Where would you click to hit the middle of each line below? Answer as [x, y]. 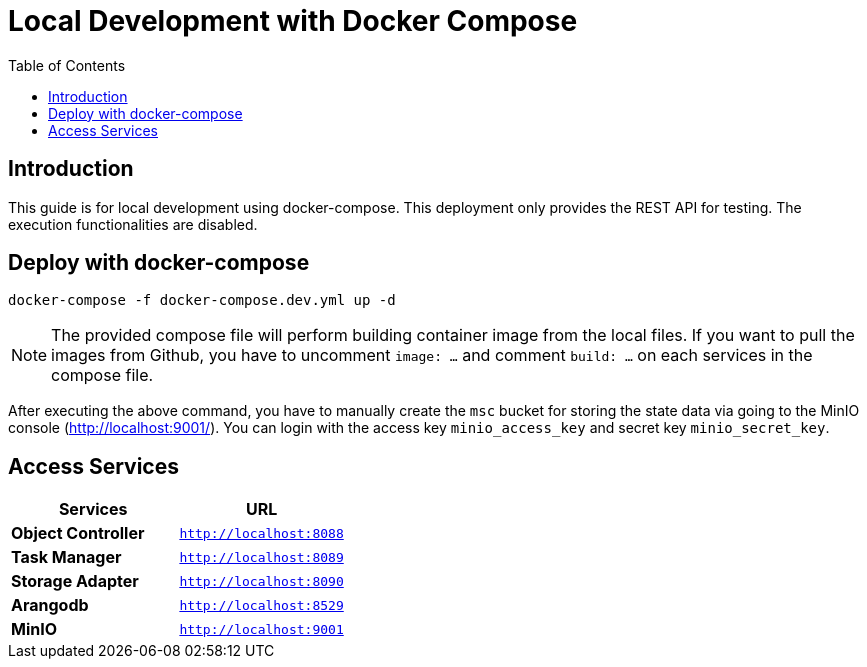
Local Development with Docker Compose [293, 21]
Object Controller [78, 533]
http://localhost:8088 [261, 533]
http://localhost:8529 [261, 605]
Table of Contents [67, 65]
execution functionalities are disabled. [133, 224]
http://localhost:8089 [261, 557]
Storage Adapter [75, 581]
